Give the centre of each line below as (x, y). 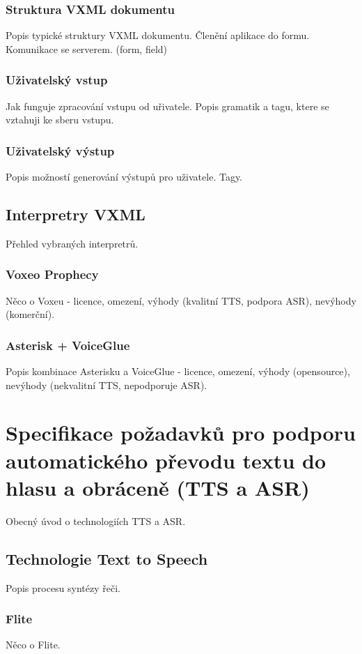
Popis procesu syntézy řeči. (63, 587)
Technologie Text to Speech (107, 558)
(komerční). (30, 314)
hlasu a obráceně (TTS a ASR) (158, 487)
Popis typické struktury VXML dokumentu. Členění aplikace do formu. (158, 35)
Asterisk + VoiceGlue (68, 345)
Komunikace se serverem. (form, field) (87, 48)
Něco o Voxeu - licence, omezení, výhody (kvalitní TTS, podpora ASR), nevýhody (181, 300)
